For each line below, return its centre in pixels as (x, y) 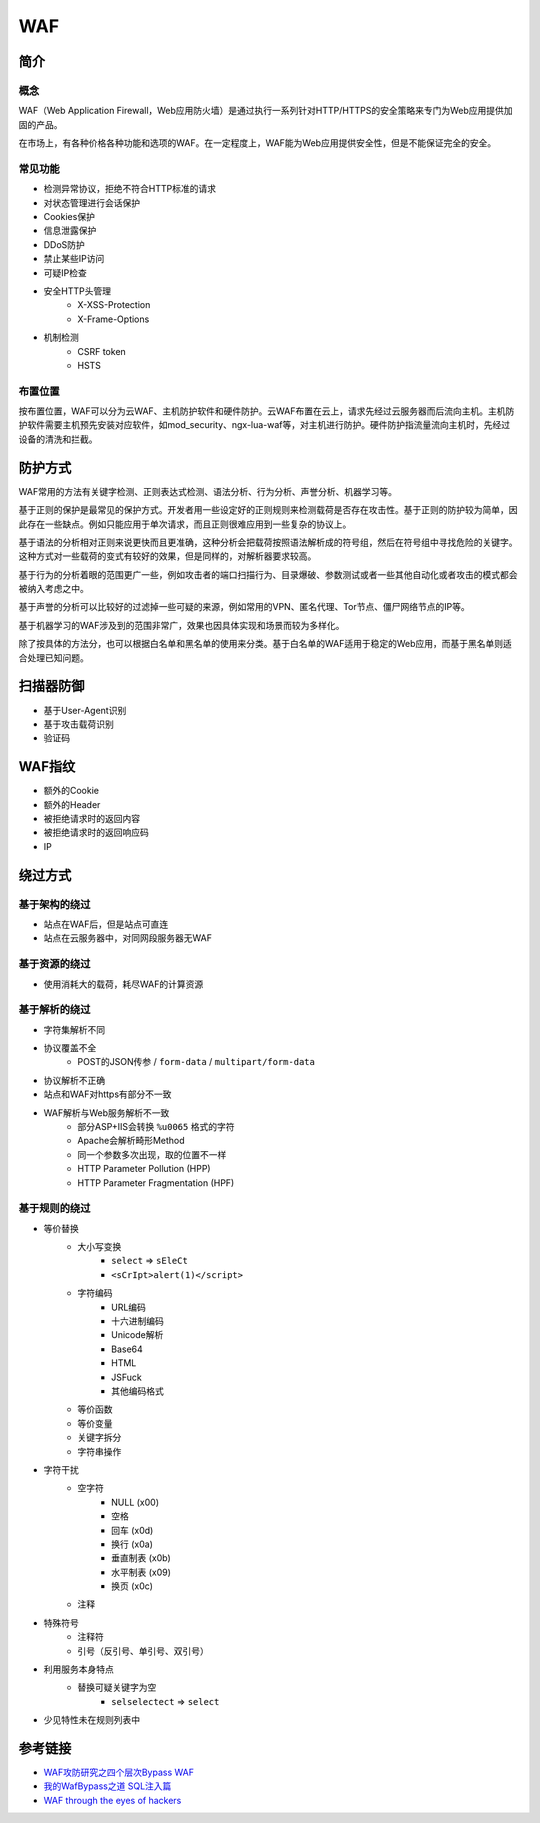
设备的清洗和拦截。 (58, 439)
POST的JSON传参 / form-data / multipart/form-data (196, 1062)
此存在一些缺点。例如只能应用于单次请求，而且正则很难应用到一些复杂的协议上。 (185, 524)
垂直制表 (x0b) (141, 1558)
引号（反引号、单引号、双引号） (143, 1651)
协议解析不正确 (74, 1080)
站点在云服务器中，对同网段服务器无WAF (127, 938)
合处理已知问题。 (53, 657)
